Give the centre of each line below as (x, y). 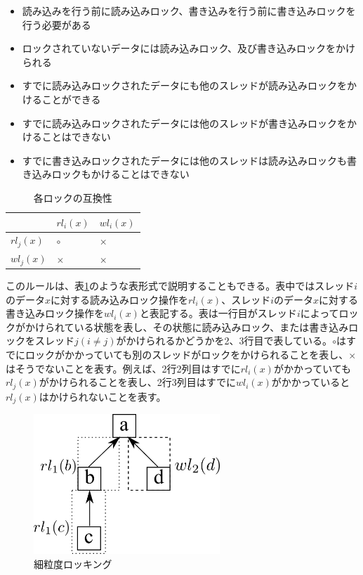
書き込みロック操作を (55, 313)
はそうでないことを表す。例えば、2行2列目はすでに (123, 368)
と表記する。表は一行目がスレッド (218, 313)
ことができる (71, 99)
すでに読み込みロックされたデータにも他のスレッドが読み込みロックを (184, 85)
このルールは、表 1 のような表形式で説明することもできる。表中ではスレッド (180, 286)
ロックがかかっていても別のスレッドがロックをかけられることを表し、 (187, 354)
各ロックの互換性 (73, 197)
